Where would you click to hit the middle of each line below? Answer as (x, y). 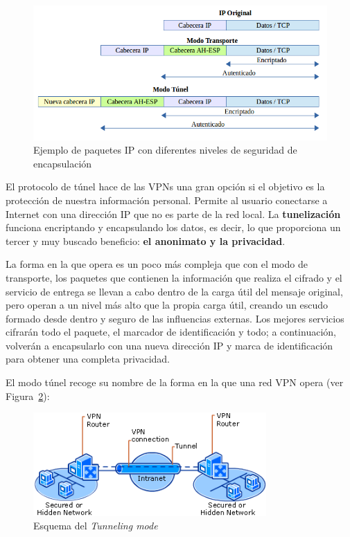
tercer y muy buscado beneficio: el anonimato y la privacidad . (146, 240)
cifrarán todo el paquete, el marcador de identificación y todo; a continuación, (171, 332)
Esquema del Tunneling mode (96, 526)
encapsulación (63, 163)
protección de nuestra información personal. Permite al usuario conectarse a (167, 200)
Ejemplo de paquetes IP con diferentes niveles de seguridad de (165, 150)
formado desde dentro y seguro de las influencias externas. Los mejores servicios (175, 318)
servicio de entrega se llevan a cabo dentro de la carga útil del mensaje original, (174, 291)
